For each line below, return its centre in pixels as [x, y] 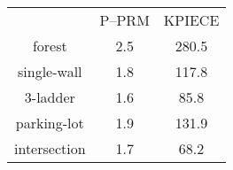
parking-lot [50, 123]
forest [50, 46]
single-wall [50, 71]
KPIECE [191, 20]
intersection [50, 148]
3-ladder [50, 97]
